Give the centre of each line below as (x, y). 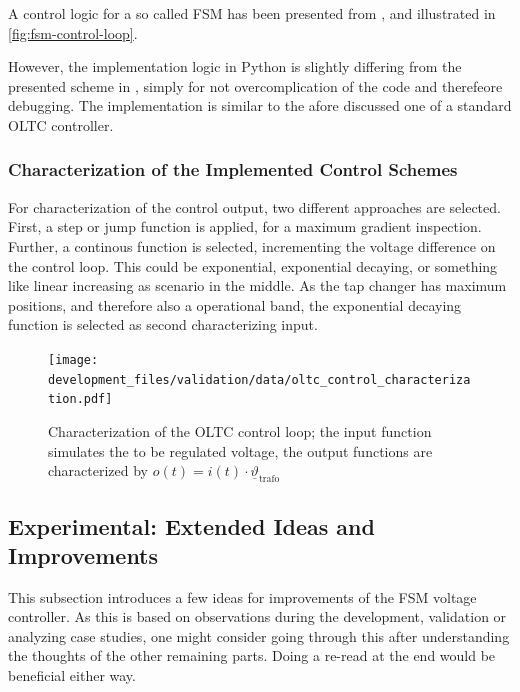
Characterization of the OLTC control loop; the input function (240, 430)
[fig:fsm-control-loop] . (73, 32)
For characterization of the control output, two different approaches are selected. (254, 206)
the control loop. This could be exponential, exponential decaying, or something (253, 265)
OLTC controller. (61, 124)
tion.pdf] (80, 399)
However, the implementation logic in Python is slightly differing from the (235, 66)
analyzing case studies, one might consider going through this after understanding (259, 635)
